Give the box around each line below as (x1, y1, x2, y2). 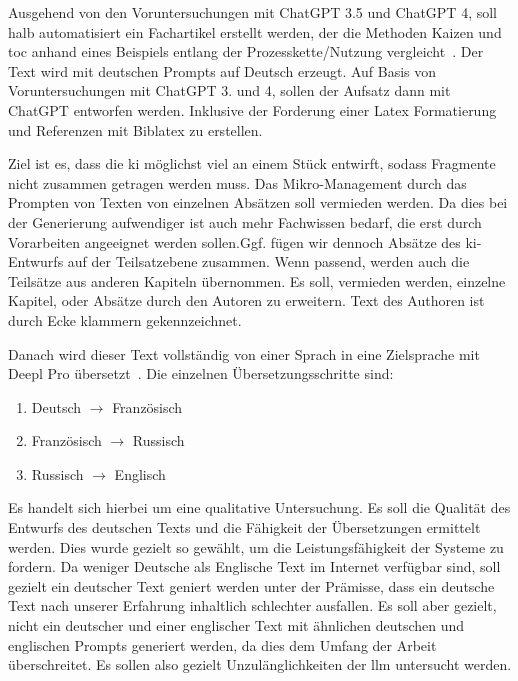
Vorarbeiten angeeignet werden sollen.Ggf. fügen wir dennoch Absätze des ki (8, 231, 477, 252)
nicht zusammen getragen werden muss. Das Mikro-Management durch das (8, 172, 467, 193)
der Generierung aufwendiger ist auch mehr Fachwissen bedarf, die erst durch (8, 211, 482, 232)
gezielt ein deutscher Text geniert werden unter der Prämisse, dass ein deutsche (8, 575, 495, 596)
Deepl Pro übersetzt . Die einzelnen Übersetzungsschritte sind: (8, 363, 394, 384)
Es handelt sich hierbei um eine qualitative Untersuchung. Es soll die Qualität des (8, 497, 511, 518)
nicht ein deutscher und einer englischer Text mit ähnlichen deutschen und (8, 615, 465, 636)
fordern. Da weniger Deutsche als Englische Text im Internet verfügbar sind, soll (8, 556, 501, 577)
